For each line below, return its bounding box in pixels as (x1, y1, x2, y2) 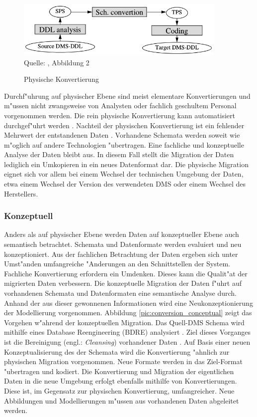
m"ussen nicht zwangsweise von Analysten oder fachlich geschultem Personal (4, 100, 237, 111)
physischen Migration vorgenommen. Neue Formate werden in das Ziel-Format (4, 356, 243, 367)
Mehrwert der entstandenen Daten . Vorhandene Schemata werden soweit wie (4, 130, 240, 140)
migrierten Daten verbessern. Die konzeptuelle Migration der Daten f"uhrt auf (4, 278, 242, 288)
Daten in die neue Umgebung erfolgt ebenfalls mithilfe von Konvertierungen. (4, 376, 237, 386)
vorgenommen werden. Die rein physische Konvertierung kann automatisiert (4, 110, 235, 120)
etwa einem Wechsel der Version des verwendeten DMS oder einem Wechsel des (4, 179, 246, 189)
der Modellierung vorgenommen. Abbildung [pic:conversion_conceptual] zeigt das (4, 307, 252, 318)
